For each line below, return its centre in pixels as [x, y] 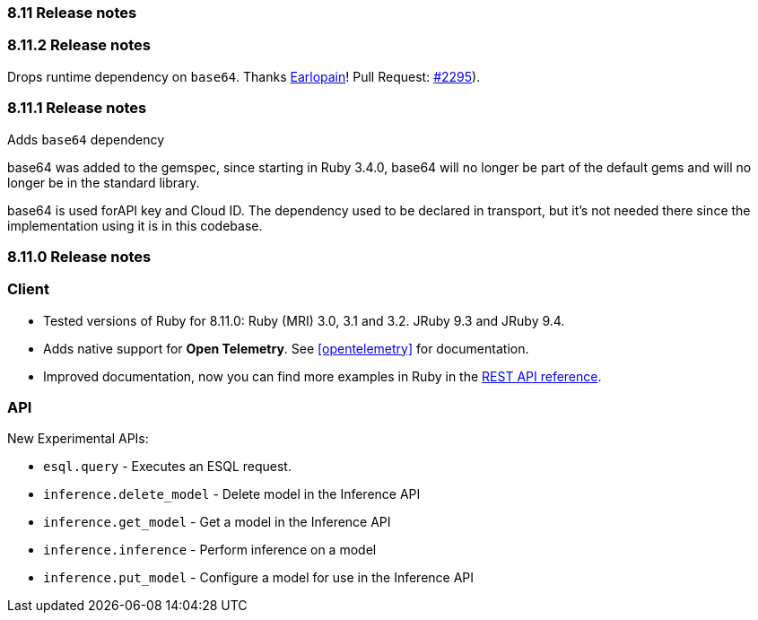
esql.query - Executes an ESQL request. [167, 467]
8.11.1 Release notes [77, 108]
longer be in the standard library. [104, 182]
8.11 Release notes [72, 13]
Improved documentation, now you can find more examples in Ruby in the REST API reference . [322, 376]
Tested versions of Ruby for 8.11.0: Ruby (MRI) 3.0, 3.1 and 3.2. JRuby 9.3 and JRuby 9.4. [304, 320]
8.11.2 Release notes [79, 45]
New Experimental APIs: [78, 439]
